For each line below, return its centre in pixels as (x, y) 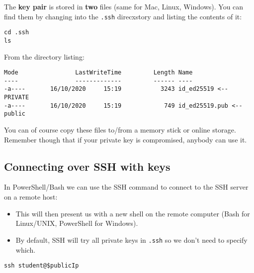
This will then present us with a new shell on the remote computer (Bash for (133, 213)
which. (26, 249)
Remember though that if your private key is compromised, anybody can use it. (126, 139)
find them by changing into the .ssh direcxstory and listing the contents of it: (123, 16)
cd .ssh (17, 33)
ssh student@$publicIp (42, 266)
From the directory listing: (44, 56)
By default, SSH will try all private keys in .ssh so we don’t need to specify (131, 239)
